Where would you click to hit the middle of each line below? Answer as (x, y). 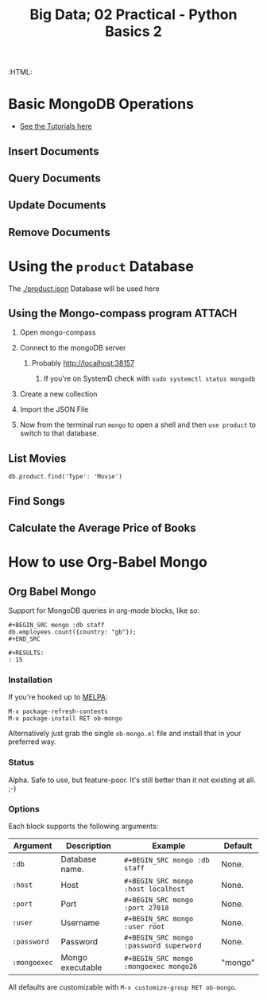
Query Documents (54, 178)
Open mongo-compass (58, 332)
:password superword (163, 945)
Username (80, 922)
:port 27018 (147, 907)
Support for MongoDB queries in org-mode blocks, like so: (104, 610)
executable (81, 967)
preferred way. (33, 742)
